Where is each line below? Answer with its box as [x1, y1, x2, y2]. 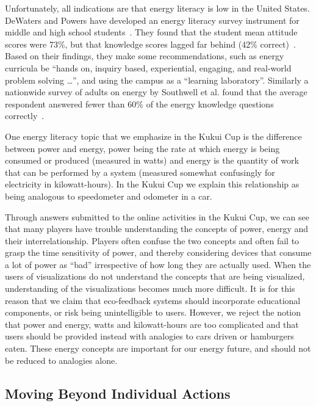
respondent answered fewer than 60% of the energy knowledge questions [5, 97, 274, 110]
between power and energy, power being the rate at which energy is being [5, 142, 280, 154]
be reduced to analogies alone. [5, 353, 118, 366]
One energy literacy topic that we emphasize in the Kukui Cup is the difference [5, 129, 302, 142]
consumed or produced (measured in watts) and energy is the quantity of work [5, 154, 299, 167]
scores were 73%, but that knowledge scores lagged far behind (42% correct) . [5, 37, 296, 50]
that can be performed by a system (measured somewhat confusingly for [5, 165, 275, 178]
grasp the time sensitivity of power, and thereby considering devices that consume [5, 246, 312, 259]
